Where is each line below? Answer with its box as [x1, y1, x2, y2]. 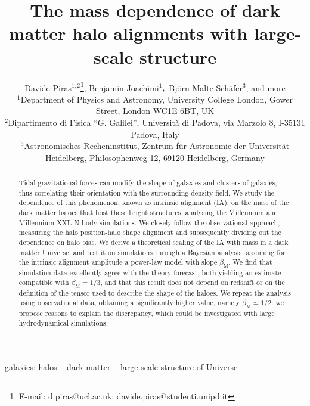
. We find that [228, 257, 272, 267]
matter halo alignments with [8, 21, 248, 45]
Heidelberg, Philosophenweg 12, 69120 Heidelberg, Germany [45, 151, 265, 163]
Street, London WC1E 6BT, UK [95, 104, 215, 117]
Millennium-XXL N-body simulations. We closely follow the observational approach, [18, 217, 280, 227]
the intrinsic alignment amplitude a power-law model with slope [18, 257, 218, 267]
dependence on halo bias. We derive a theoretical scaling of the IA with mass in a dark [18, 237, 289, 247]
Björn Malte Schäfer [169, 81, 243, 94]
